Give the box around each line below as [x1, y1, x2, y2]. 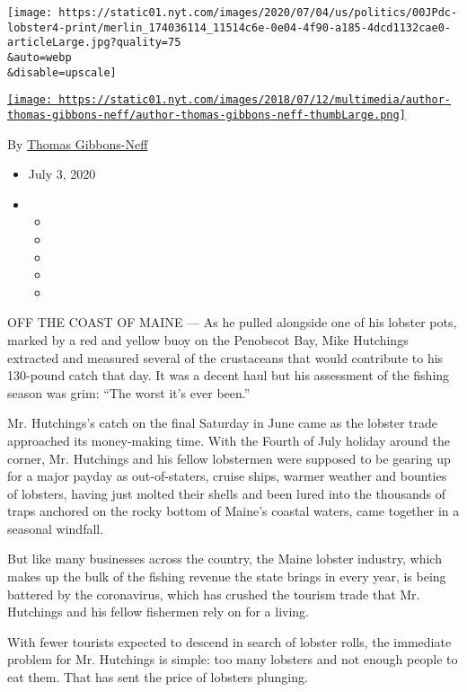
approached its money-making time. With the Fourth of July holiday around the [7, 430, 450, 449]
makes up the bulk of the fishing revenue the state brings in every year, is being [7, 567, 446, 586]
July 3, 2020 [28, 164, 96, 183]
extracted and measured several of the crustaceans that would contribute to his [7, 348, 444, 367]
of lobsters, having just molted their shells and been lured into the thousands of [7, 484, 445, 502]
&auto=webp [7, 50, 72, 64]
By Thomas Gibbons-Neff [7, 134, 148, 153]
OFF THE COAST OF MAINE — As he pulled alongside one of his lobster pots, [7, 313, 457, 332]
